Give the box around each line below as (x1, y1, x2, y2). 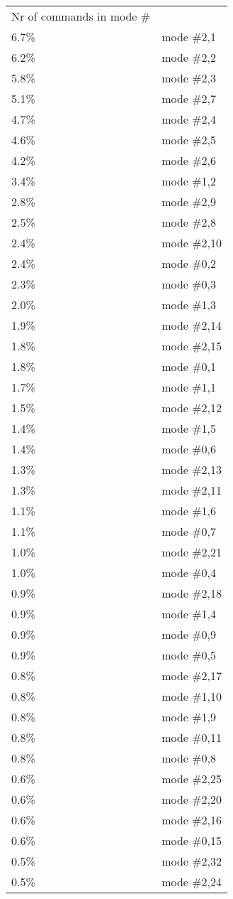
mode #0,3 (161, 276, 217, 292)
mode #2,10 (161, 235, 222, 251)
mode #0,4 (161, 564, 217, 581)
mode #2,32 (161, 853, 222, 869)
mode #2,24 (161, 873, 222, 890)
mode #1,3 (161, 296, 217, 313)
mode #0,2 (161, 255, 217, 271)
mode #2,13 (161, 461, 222, 478)
